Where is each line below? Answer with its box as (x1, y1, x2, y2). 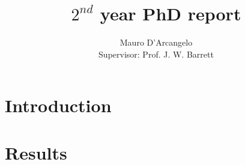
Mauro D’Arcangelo (119, 36, 193, 49)
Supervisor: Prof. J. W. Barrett (98, 47, 214, 60)
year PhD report (100, 1, 241, 26)
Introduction (5, 93, 112, 118)
